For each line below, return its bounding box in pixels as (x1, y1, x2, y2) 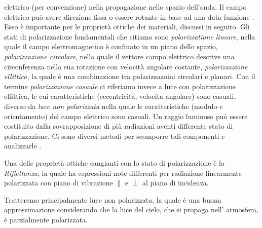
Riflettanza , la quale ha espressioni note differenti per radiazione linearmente (4, 167, 242, 178)
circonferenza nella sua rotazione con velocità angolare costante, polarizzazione (4, 61, 248, 71)
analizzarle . (4, 140, 42, 151)
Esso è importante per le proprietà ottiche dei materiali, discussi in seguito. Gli (4, 21, 250, 32)
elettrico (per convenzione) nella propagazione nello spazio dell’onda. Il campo (4, 2, 247, 12)
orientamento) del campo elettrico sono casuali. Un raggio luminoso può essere (4, 110, 248, 121)
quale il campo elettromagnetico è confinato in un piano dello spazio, (4, 41, 218, 52)
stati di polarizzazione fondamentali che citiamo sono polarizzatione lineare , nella (4, 31, 255, 42)
